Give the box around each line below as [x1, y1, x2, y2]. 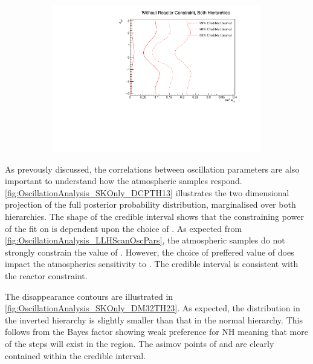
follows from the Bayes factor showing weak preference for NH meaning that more [5, 325, 308, 338]
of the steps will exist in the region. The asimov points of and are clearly [5, 337, 274, 350]
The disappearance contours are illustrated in [5, 290, 173, 302]
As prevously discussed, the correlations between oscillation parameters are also [5, 162, 300, 175]
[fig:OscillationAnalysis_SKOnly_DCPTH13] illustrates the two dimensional [5, 186, 289, 199]
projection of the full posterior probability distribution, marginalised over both [5, 198, 296, 211]
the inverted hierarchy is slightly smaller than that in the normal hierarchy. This [5, 313, 303, 326]
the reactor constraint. [5, 270, 88, 282]
